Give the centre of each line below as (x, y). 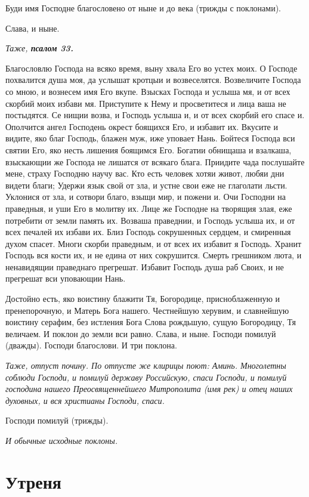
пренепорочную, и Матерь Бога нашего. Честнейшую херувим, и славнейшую (147, 310)
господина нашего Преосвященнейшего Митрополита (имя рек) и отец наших (149, 389)
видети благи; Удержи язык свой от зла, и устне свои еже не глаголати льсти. (146, 185)
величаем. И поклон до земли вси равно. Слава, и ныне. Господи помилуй (141, 333)
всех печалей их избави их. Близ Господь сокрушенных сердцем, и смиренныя (148, 232)
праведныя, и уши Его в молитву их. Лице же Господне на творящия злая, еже (149, 208)
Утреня (33, 481)
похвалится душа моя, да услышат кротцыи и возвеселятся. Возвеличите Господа (153, 80)
